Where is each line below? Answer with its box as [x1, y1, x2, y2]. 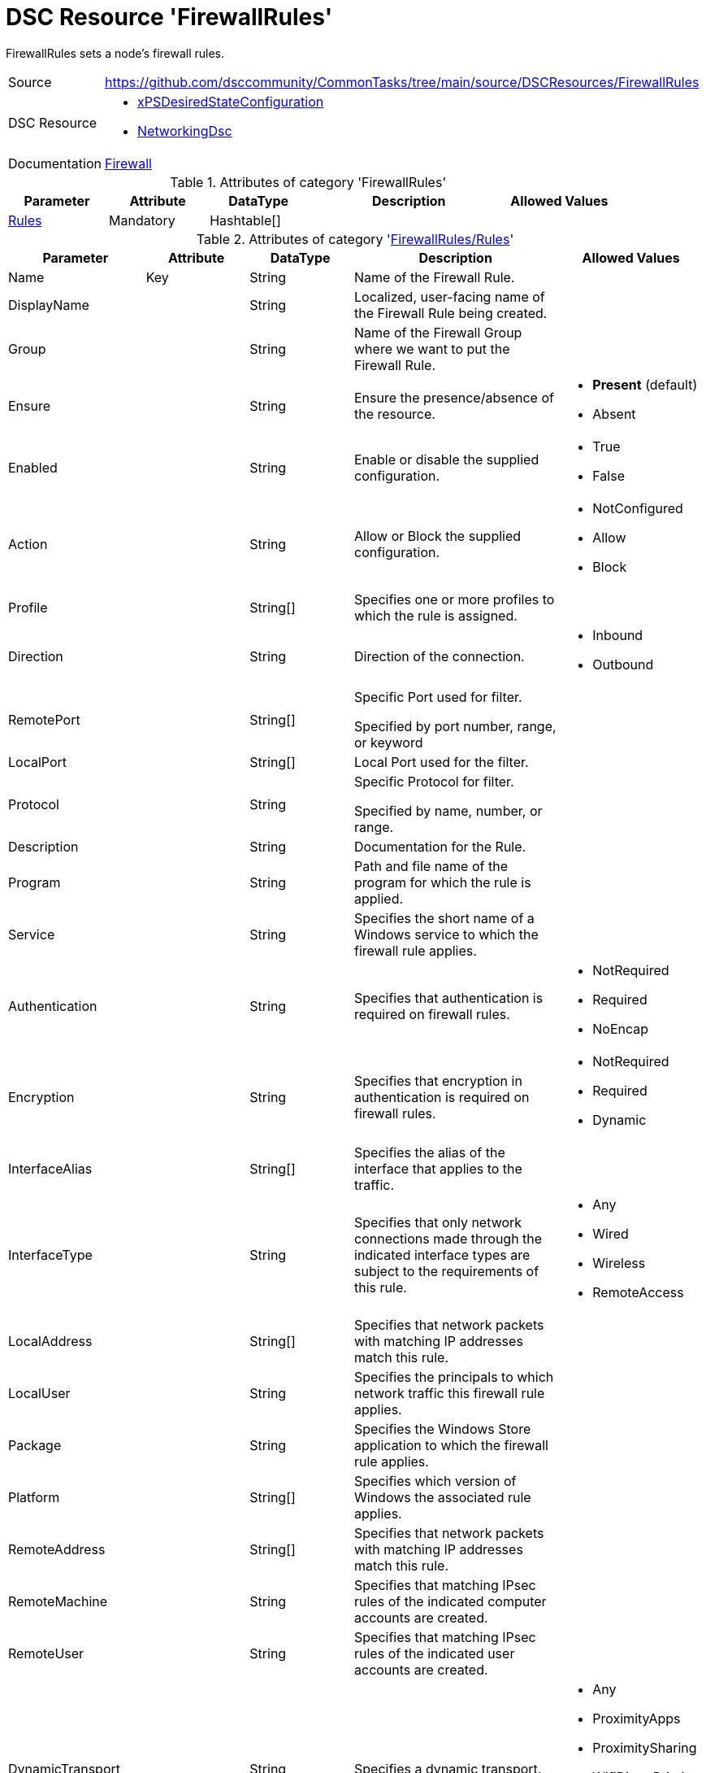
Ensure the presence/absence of [354, 389, 554, 406]
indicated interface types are [354, 1246, 531, 1263]
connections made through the [354, 1230, 543, 1247]
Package [8, 1436, 62, 1453]
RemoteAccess [592, 1283, 684, 1300]
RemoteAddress [8, 1540, 106, 1557]
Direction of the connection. [354, 647, 525, 664]
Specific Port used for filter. [354, 688, 522, 705]
